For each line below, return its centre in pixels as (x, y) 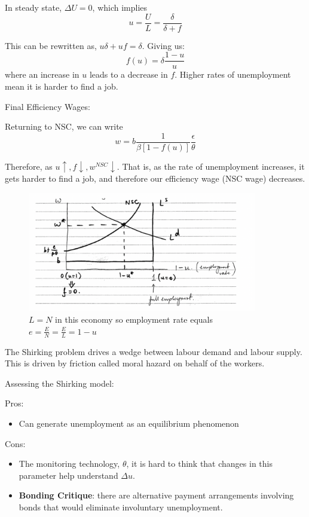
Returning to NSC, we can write (64, 126)
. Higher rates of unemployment (233, 74)
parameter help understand (68, 475)
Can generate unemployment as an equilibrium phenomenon (129, 423)
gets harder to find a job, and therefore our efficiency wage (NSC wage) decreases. (155, 178)
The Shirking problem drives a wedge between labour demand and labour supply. (154, 351)
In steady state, (33, 7)
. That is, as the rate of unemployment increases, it (211, 166)
